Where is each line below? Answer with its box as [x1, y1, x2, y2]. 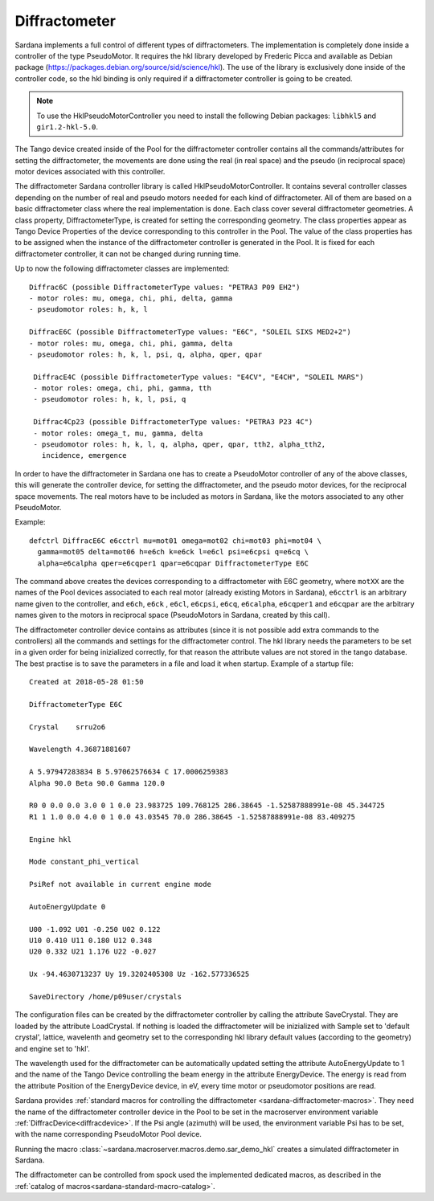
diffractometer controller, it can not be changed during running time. [14, 249, 241, 259]
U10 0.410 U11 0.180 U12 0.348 [29, 936, 153, 946]
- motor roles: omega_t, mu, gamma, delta [33, 428, 203, 438]
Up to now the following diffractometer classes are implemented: [14, 263, 230, 273]
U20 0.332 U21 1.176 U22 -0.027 [29, 947, 157, 956]
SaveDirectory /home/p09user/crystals [29, 992, 182, 1002]
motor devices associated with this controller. [14, 167, 166, 177]
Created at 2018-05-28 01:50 [29, 677, 144, 687]
